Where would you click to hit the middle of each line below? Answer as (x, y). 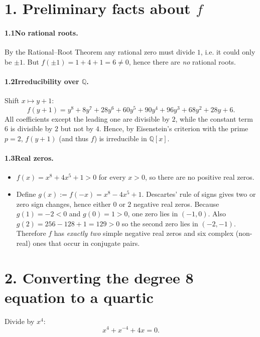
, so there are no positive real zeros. (200, 177)
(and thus (74, 138)
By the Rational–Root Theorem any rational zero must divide (100, 52)
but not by (77, 128)
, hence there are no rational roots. (182, 61)
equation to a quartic (79, 297)
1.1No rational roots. (41, 32)
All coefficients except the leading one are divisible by (87, 118)
